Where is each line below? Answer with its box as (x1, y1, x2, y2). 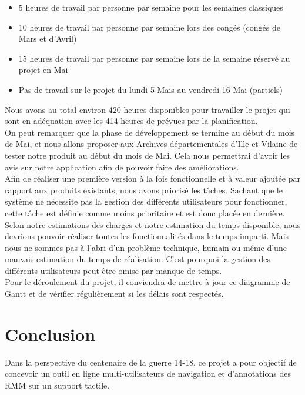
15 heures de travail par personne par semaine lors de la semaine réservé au (18, 52, 290, 64)
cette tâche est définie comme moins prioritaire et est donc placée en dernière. (5, 206, 285, 219)
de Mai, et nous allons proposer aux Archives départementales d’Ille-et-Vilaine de (5, 138, 298, 150)
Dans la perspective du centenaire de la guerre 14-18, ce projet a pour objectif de (5, 356, 297, 368)
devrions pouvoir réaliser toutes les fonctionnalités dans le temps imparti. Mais (5, 230, 289, 242)
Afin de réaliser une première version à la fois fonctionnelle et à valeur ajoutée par (5, 172, 300, 185)
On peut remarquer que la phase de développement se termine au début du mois (5, 126, 295, 138)
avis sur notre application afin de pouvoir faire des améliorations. (5, 160, 239, 173)
